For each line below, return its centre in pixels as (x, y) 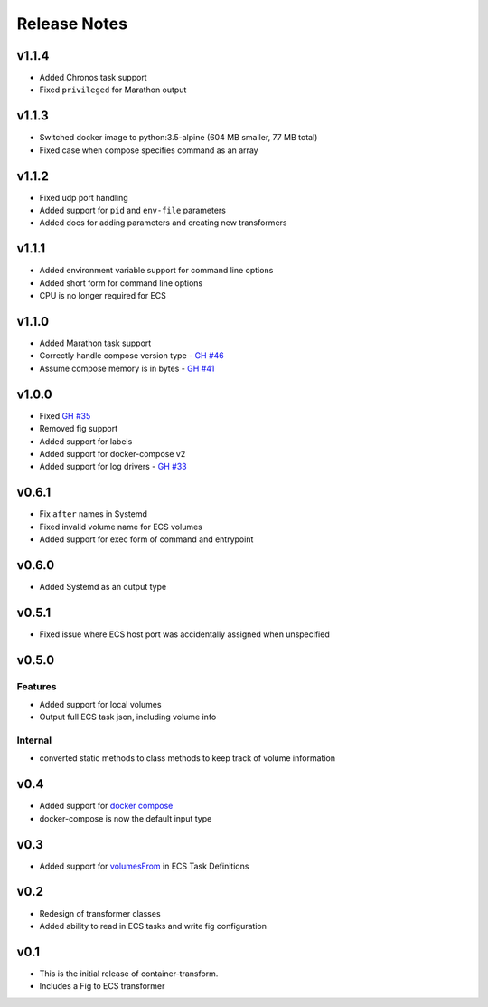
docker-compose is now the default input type (126, 818)
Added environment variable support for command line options (156, 271)
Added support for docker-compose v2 (113, 453)
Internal (34, 740)
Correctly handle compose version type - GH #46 (132, 356)
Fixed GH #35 (65, 415)
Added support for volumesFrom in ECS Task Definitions (144, 866)
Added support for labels (86, 441)
